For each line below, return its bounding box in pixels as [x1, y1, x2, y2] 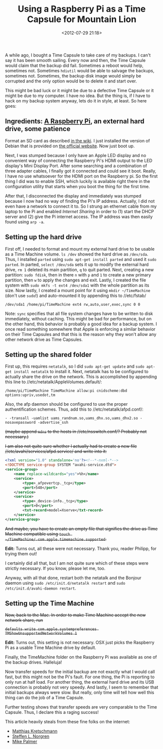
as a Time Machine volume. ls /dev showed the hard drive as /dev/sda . [5, 251, 148, 257]
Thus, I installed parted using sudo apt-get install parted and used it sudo [5, 256, 157, 262]
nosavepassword [5, 420, 36, 425]
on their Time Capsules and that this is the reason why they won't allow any [5, 331, 157, 337]
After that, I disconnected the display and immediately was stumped [5, 193, 142, 198]
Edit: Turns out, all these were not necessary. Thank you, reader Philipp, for [5, 545, 157, 552]
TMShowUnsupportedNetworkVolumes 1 [5, 631, 77, 636]
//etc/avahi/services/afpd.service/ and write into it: [5, 449, 107, 454]
